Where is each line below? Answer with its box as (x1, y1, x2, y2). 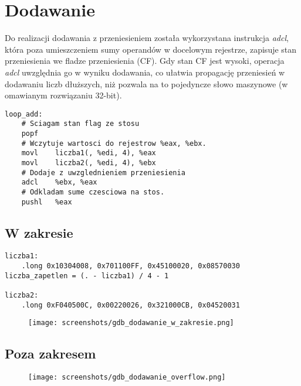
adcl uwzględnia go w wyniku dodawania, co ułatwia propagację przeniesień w (5, 66, 285, 78)
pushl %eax (21, 197, 72, 206)
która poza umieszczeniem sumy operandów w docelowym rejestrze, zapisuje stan (5, 43, 297, 55)
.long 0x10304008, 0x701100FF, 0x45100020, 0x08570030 (21, 262, 240, 271)
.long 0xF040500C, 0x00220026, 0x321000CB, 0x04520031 (21, 300, 240, 309)
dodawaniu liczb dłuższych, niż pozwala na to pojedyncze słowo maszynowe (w (5, 77, 288, 90)
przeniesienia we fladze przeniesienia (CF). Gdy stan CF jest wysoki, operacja (5, 54, 285, 67)
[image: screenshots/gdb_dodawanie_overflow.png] (28, 373, 226, 382)
